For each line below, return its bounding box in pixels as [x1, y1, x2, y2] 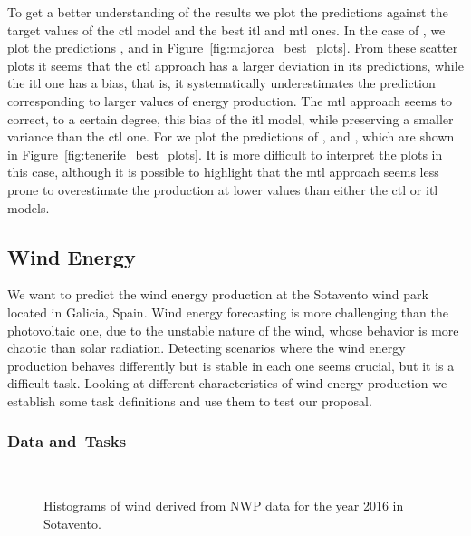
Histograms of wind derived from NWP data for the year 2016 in [43, 496, 404, 515]
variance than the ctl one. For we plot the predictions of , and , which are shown [7, 127, 455, 146]
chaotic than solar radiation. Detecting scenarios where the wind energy [7, 338, 406, 357]
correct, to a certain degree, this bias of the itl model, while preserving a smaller [7, 109, 454, 128]
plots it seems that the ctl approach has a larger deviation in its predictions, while [7, 55, 464, 74]
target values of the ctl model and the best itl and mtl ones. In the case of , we [7, 20, 446, 39]
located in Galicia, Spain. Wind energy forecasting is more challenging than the [7, 302, 448, 321]
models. [7, 198, 50, 217]
